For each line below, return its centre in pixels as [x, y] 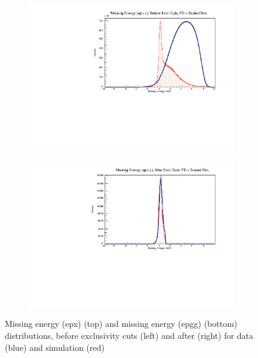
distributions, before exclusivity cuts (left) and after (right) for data [129, 335]
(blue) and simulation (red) [55, 347]
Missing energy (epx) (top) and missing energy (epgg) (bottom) [121, 324]
